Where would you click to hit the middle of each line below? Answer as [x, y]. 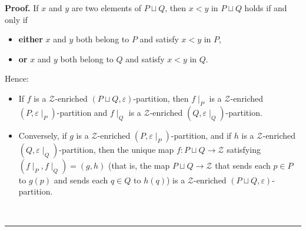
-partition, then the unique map [117, 149]
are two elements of [107, 8]
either [31, 39]
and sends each [81, 180]
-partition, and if [201, 135]
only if [16, 19]
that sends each [243, 165]
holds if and [266, 8]
